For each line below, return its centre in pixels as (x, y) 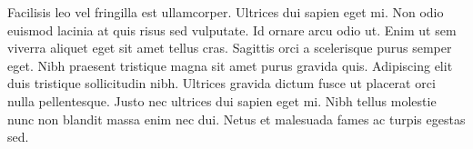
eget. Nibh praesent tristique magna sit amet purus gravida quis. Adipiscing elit (230, 65)
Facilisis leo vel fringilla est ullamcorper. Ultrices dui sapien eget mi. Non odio (226, 12)
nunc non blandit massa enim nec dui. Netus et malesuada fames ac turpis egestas (236, 119)
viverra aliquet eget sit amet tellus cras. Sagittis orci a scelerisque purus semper (230, 48)
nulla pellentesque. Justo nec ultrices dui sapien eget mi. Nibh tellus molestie (222, 100)
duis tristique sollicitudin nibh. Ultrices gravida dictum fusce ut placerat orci (221, 83)
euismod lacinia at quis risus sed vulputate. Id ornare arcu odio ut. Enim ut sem (232, 30)
